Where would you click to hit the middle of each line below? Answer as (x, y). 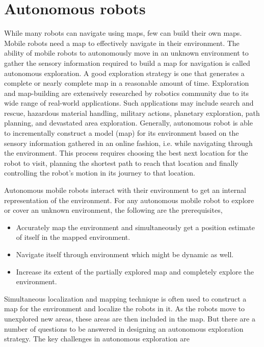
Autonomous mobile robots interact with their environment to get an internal (125, 190)
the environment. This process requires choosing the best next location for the (126, 153)
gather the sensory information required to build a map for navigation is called (127, 63)
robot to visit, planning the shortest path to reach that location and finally (121, 163)
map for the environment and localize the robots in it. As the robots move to (125, 308)
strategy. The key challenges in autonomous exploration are (97, 339)
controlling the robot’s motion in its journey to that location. (100, 173)
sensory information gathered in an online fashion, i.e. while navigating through (128, 143)
